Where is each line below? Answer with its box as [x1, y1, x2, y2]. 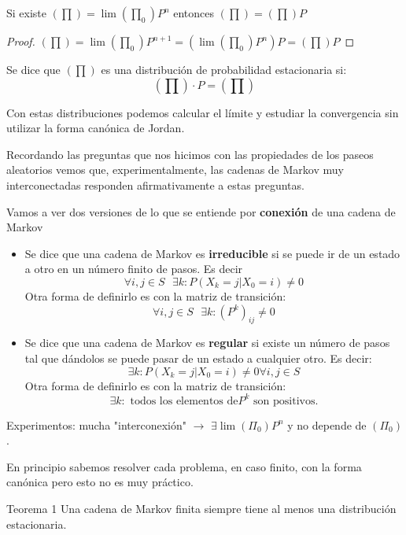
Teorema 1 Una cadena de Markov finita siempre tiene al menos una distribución [6, 500, 397, 516]
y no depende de [287, 416, 367, 433]
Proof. [6, 33, 35, 49]
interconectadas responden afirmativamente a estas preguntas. [6, 176, 304, 193]
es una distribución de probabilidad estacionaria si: [101, 61, 347, 77]
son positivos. [253, 395, 319, 407]
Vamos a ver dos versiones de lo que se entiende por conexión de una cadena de [6, 203, 396, 220]
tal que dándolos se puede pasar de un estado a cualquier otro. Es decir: [24, 349, 372, 366]
